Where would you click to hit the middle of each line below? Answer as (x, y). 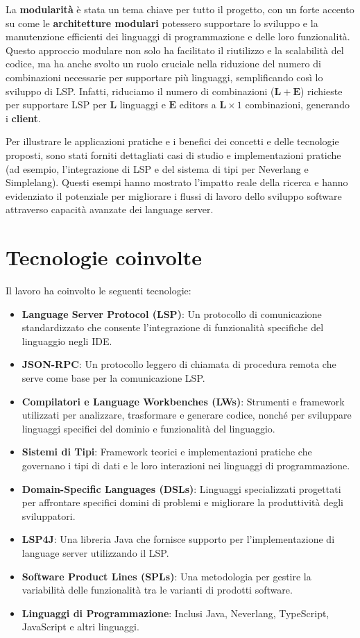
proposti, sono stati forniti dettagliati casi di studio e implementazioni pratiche (173, 154)
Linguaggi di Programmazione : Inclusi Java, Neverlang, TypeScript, (175, 613)
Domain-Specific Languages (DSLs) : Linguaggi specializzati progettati (181, 488)
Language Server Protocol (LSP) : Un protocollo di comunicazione (172, 313)
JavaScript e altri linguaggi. (80, 627)
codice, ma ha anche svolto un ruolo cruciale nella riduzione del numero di (163, 64)
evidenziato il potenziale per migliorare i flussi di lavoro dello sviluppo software (174, 195)
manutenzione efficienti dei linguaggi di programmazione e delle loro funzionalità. (178, 36)
